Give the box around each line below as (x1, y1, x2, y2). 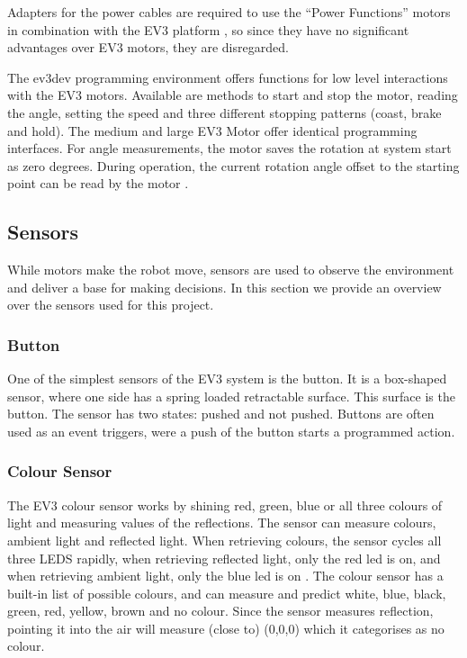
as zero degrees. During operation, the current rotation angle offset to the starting (7, 156, 460, 175)
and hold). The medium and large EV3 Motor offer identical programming (7, 121, 418, 140)
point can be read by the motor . (7, 174, 189, 193)
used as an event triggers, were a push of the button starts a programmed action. (7, 421, 455, 440)
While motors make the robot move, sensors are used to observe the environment (7, 260, 454, 279)
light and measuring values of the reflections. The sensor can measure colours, (7, 513, 436, 532)
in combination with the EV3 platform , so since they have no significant (7, 20, 409, 39)
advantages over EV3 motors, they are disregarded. (7, 38, 289, 57)
